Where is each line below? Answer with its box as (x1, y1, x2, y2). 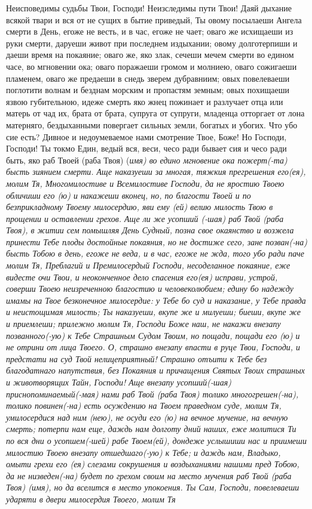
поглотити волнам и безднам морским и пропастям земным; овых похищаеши (6, 84, 289, 96)
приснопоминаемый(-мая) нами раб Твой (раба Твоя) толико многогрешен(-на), (6, 387, 299, 400)
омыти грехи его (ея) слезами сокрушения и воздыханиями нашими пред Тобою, (6, 458, 299, 470)
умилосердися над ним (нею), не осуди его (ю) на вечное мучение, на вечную (6, 411, 288, 423)
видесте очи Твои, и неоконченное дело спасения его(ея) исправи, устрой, (6, 270, 278, 283)
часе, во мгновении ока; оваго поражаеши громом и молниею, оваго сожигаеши (6, 60, 297, 72)
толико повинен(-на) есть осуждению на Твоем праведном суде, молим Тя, (6, 399, 282, 412)
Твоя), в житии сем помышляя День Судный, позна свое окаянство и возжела (6, 224, 294, 236)
